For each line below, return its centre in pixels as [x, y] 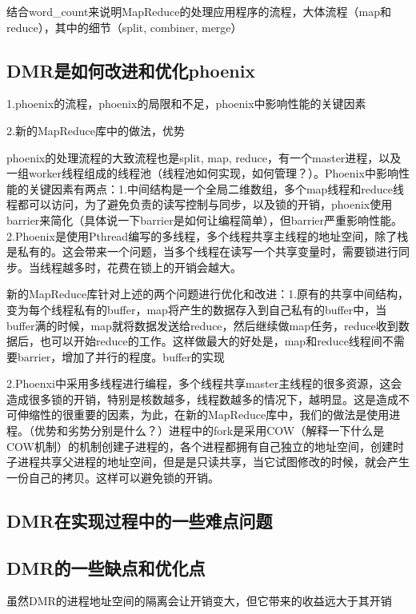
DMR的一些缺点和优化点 [106, 567]
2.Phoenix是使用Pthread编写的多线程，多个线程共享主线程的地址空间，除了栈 [208, 235]
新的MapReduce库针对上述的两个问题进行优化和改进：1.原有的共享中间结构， [208, 294]
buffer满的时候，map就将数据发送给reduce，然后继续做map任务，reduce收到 [202, 325]
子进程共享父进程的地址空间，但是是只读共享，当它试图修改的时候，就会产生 [208, 462]
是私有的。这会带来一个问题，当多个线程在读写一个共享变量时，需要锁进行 [202, 251]
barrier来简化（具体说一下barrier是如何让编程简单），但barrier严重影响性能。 [205, 219]
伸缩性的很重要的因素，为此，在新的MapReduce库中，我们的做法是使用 [203, 415]
